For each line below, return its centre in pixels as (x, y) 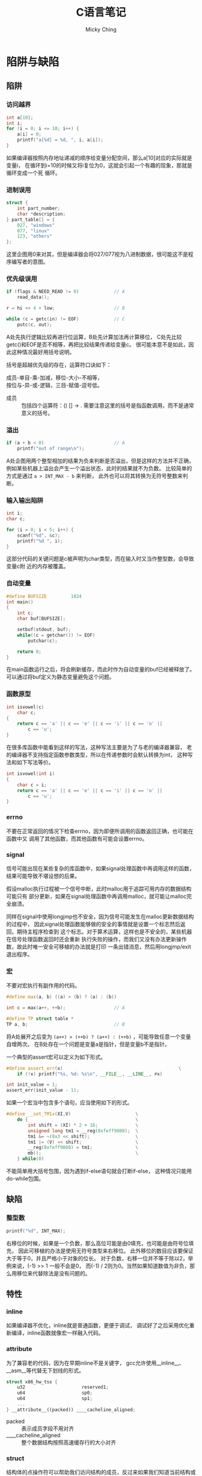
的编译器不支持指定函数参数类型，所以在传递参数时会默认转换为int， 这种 (97, 755)
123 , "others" (35, 236)
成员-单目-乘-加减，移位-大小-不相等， (55, 378)
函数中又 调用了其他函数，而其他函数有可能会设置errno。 (77, 838)
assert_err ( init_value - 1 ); (43, 1091)
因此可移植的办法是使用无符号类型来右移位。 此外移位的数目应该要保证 (106, 1251)
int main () (20, 602)
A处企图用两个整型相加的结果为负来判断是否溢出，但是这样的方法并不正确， (100, 461)
